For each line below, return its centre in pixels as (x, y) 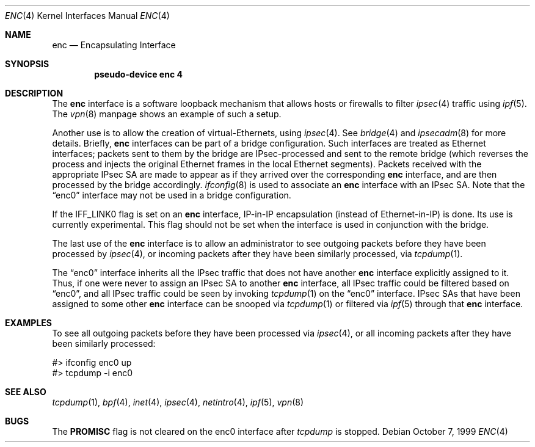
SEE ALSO (26, 392)
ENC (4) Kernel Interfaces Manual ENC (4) (87, 16)
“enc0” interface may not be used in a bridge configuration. (172, 195)
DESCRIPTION (34, 93)
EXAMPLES (28, 323)
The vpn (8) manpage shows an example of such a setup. (167, 114)
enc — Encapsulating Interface (114, 45)
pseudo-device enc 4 (138, 74)
